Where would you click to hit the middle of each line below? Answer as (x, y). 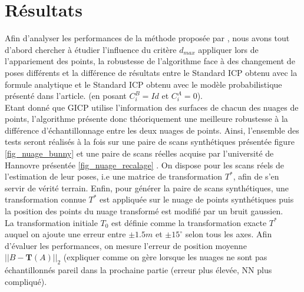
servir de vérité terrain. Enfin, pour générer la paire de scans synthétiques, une (147, 188)
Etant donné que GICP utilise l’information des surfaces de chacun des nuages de (152, 107)
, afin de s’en (256, 176)
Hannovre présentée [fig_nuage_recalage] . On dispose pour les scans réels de (144, 165)
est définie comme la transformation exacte (189, 222)
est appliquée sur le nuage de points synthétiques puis (197, 199)
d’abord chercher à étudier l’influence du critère (91, 49)
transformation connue (45, 199)
